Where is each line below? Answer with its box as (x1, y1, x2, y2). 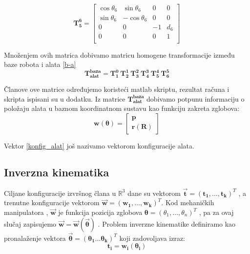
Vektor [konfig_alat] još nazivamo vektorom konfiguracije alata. (4, 140, 194, 150)
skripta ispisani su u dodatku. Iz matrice (4, 93, 125, 104)
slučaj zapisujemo (4, 218, 57, 229)
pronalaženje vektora (4, 233, 66, 243)
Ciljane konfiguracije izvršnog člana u (4, 188, 116, 198)
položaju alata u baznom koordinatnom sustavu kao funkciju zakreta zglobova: (4, 103, 240, 113)
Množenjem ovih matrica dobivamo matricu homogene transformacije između (4, 49, 235, 60)
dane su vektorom (127, 188, 181, 198)
